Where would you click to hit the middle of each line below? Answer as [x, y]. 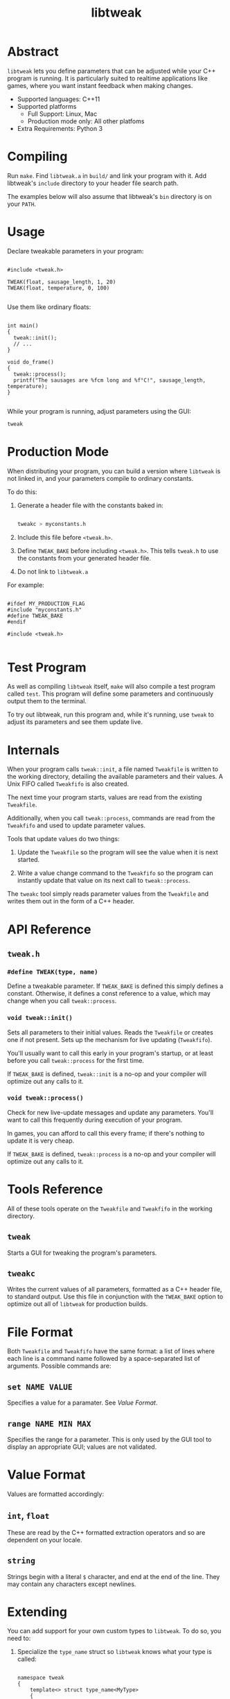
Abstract [33, 52]
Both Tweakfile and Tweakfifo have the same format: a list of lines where [111, 1351]
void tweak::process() [45, 1098]
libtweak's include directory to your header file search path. [93, 183]
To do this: [22, 492]
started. [28, 860]
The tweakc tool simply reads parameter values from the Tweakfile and [108, 894]
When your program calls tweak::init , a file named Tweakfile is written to [113, 769]
